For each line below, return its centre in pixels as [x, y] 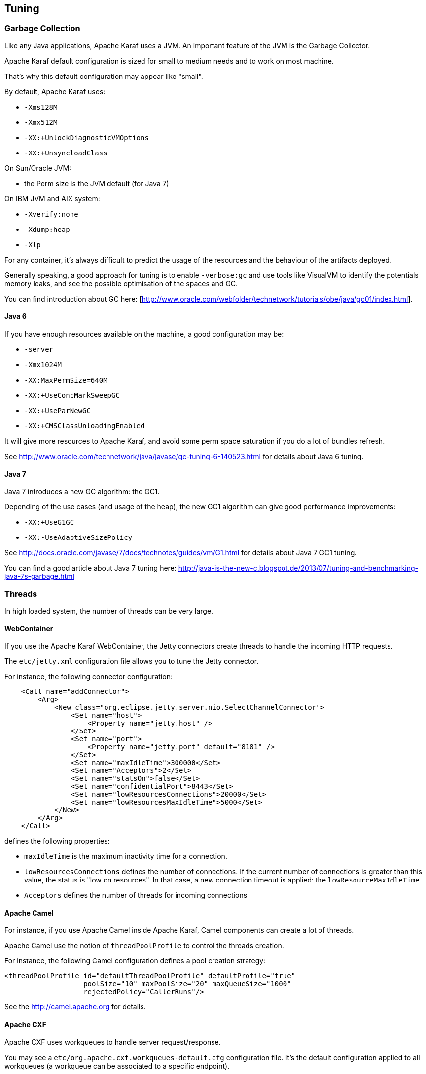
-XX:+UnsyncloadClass [66, 153]
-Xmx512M [41, 122]
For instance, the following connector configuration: [89, 677]
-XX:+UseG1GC [49, 522]
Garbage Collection [42, 28]
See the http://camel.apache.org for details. [75, 1007]
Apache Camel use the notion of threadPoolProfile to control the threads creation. [144, 946]
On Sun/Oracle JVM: [38, 168]
